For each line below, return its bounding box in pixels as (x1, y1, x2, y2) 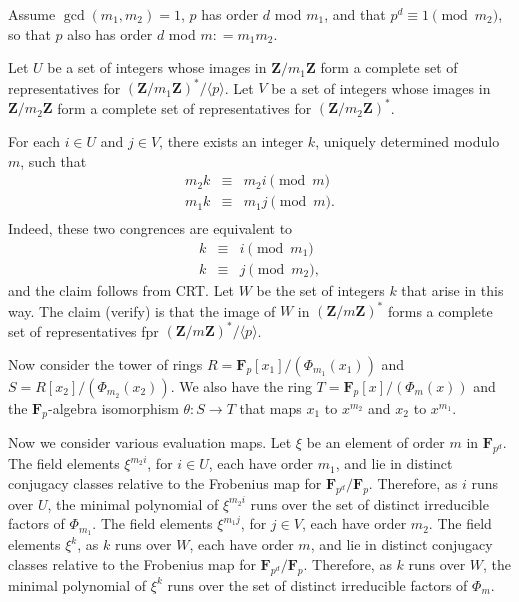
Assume (8, 4, 56, 24)
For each (8, 130, 60, 151)
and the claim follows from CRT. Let (8, 279, 235, 300)
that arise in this (401, 279, 504, 300)
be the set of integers (256, 279, 385, 300)
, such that (20, 150, 87, 171)
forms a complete (387, 300, 493, 320)
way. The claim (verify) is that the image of (8, 300, 276, 320)
